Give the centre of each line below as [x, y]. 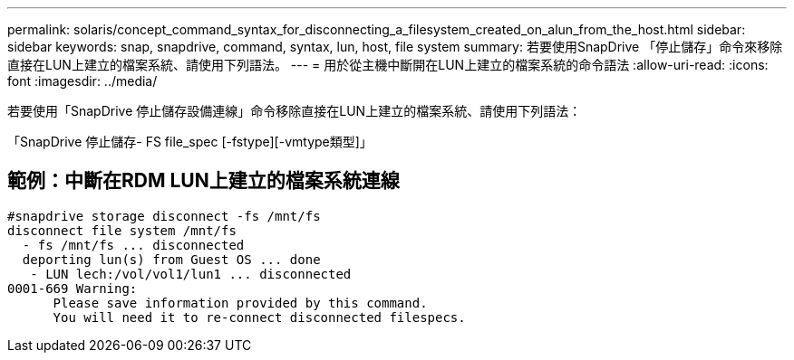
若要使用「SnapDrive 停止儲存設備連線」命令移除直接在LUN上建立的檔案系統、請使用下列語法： [295, 111]
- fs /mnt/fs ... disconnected [133, 245]
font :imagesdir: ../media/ [82, 81]
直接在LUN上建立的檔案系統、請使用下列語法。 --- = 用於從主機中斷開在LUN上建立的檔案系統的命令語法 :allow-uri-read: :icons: [388, 65]
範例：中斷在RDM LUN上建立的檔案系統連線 [203, 181]
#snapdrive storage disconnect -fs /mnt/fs [164, 216]
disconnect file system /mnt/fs [122, 230]
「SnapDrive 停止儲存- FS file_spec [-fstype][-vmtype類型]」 [190, 142]
